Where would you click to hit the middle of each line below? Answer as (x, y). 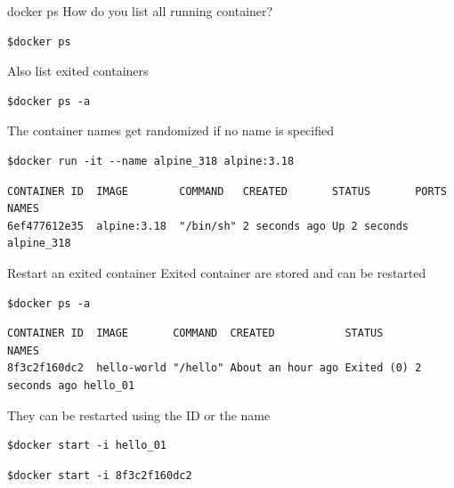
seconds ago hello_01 (71, 385)
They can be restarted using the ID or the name (139, 415)
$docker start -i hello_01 (87, 446)
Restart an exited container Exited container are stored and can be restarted (217, 272)
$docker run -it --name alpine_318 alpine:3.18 (151, 161)
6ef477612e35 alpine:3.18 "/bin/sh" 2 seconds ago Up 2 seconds (208, 226)
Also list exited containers (78, 71)
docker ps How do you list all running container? (140, 11)
